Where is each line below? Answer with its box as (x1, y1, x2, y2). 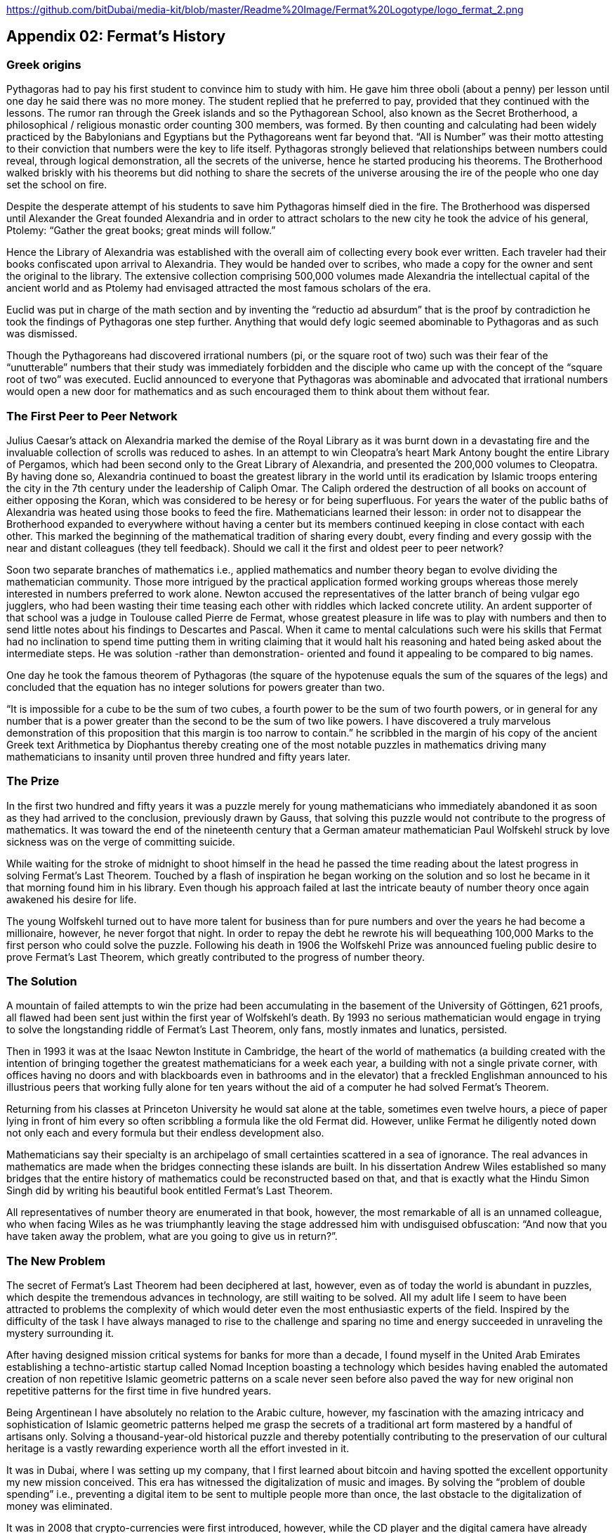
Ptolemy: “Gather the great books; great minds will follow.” (6, 224, 276, 237)
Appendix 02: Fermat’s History (6, 27, 226, 46)
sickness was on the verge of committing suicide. (6, 835, 235, 848)
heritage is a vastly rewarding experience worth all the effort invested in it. (6, 1442, 350, 1455)
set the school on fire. (6, 179, 107, 191)
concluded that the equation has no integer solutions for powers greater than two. (6, 680, 385, 693)
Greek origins (6, 57, 81, 72)
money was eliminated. (6, 1500, 113, 1513)
